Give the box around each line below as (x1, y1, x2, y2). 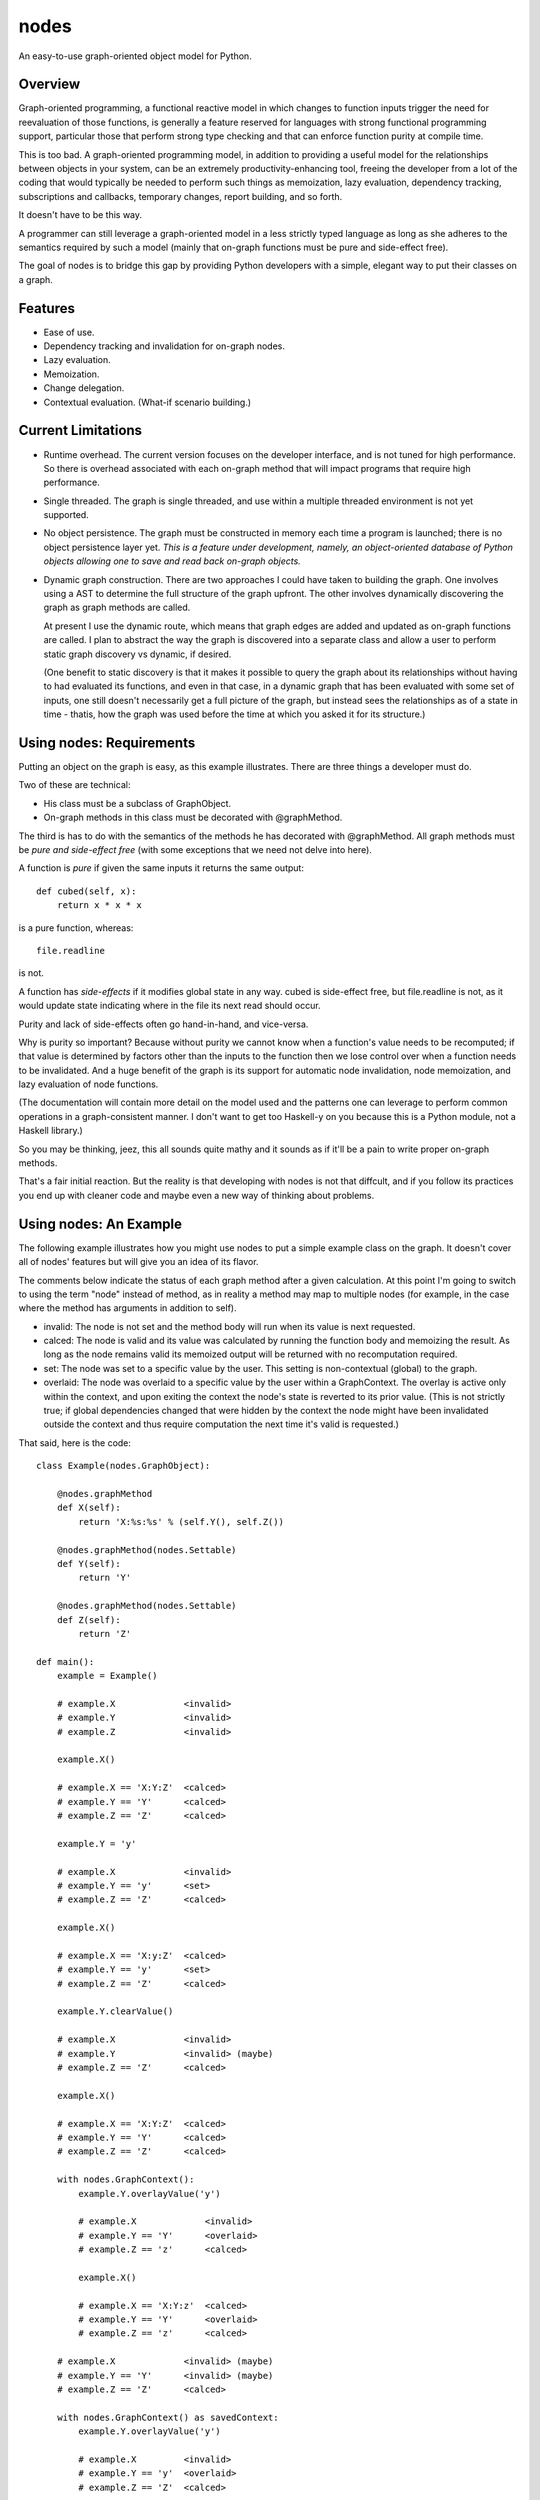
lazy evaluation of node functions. (18, 1078, 159, 1090)
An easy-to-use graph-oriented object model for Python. (18, 50, 252, 62)
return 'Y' (78, 1572, 132, 1584)
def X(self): (56, 1502, 121, 1514)
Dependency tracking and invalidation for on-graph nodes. (43, 340, 285, 352)
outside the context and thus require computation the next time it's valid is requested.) (43, 1418, 400, 1430)
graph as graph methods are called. (43, 601, 191, 614)
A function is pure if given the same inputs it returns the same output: (18, 862, 305, 874)
